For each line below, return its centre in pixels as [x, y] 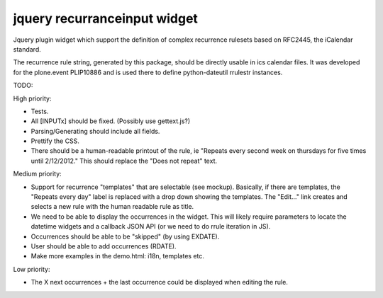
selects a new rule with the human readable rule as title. [112, 207]
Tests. [40, 111]
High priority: [32, 98]
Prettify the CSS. [55, 141]
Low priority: [32, 269]
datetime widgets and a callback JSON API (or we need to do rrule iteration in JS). [151, 227]
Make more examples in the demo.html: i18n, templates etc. [118, 256]
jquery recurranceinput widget [106, 18]
